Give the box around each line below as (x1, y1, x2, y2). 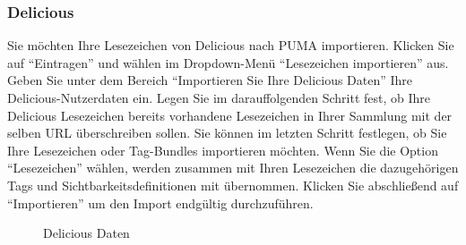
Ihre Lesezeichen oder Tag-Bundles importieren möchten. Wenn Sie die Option (7, 140, 438, 159)
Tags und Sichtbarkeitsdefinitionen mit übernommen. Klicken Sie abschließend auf (7, 175, 459, 194)
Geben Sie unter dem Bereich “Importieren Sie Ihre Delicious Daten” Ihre (7, 71, 413, 89)
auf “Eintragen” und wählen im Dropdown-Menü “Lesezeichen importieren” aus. (7, 53, 449, 72)
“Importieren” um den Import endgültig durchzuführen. (7, 193, 314, 212)
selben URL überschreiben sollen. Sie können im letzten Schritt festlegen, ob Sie (7, 123, 447, 142)
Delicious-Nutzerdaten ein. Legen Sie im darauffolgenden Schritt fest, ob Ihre (7, 89, 431, 106)
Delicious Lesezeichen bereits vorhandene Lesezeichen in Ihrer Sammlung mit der (7, 106, 453, 124)
